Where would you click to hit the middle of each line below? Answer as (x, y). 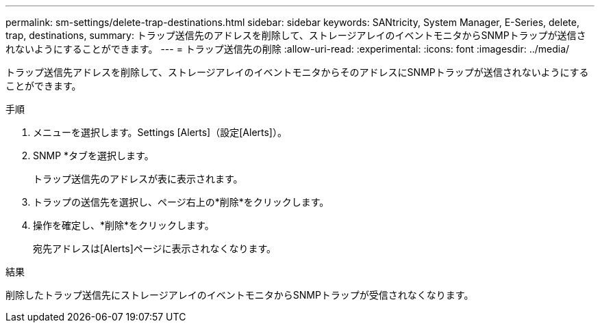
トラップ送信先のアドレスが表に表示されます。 (138, 179)
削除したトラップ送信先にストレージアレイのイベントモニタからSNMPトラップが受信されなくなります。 (240, 295)
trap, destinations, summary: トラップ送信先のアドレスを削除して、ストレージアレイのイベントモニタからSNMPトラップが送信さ (296, 35)
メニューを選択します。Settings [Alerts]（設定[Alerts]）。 (160, 132)
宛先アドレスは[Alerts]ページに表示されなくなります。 (155, 248)
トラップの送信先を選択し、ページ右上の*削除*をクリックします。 (181, 202)
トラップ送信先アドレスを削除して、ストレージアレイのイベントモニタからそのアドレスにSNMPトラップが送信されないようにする (297, 72)
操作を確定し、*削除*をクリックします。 (124, 225)
